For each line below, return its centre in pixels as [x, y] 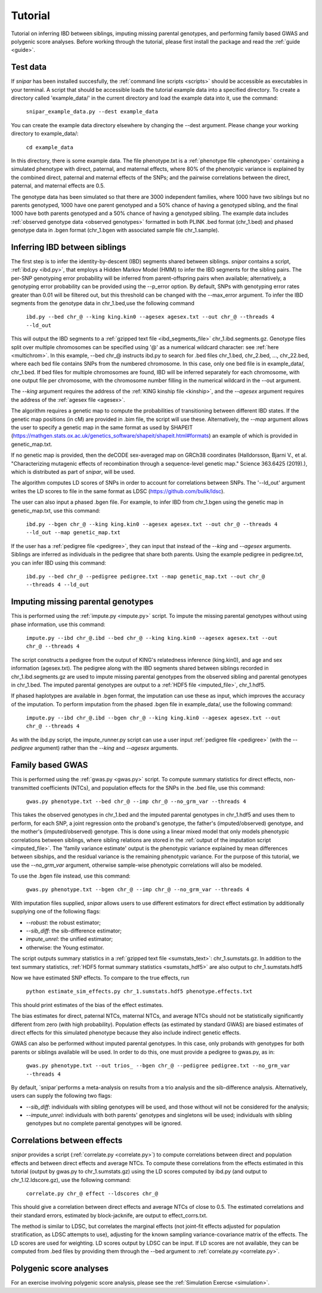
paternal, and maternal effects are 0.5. [58, 186]
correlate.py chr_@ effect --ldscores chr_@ [92, 1193]
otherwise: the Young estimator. [65, 947]
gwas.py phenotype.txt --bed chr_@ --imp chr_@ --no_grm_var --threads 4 [136, 801]
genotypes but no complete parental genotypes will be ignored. [104, 1123]
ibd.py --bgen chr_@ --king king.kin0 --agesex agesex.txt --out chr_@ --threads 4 [152, 524]
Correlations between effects [67, 1140]
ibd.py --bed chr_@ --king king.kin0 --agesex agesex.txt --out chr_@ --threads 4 [150, 317]
